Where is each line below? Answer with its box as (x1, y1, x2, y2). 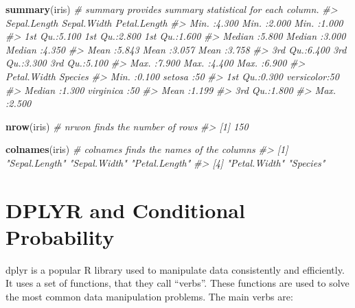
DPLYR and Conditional (5, 196, 245, 224)
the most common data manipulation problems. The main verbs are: (5, 289, 293, 304)
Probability (5, 222, 115, 250)
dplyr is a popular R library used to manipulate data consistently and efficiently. (5, 262, 345, 276)
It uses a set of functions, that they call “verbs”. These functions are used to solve (5, 276, 350, 290)
